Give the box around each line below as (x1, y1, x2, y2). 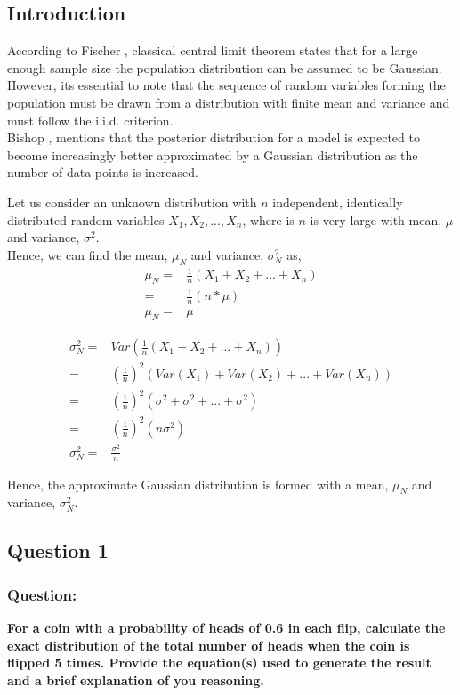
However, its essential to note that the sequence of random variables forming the (7, 76, 446, 94)
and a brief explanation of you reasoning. (7, 670, 264, 689)
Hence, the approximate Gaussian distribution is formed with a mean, (7, 474, 389, 493)
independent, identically (272, 192, 403, 211)
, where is (242, 210, 295, 229)
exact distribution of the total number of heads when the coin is (7, 635, 410, 654)
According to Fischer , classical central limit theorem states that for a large (7, 41, 418, 60)
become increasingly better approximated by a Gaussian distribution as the (7, 145, 418, 164)
